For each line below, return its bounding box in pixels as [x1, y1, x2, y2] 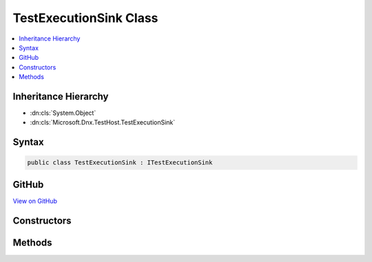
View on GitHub [12, 197, 58, 205]
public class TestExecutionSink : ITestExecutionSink [27, 159, 213, 166]
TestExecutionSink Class [12, 10, 158, 25]
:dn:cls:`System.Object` [30, 109, 96, 117]
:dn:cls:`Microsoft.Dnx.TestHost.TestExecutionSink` [30, 118, 176, 127]
